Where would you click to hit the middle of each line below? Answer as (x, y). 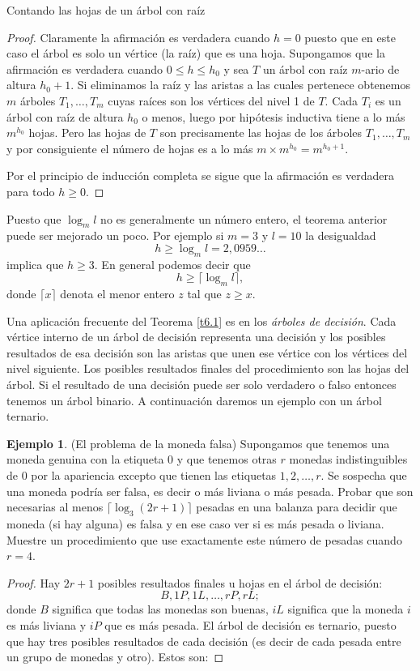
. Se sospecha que (364, 475)
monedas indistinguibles (348, 459)
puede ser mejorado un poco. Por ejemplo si (115, 235)
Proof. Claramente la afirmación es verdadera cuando (138, 37)
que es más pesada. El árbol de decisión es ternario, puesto (250, 625)
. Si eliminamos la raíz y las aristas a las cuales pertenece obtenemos (240, 85)
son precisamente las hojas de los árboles (261, 132)
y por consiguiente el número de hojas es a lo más (130, 148)
